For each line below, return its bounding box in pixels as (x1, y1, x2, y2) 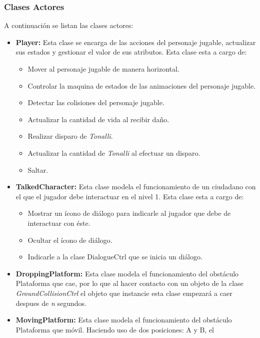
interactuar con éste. (27, 217, 90, 228)
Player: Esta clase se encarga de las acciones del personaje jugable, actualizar (15, 37, 256, 47)
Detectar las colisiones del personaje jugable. (27, 97, 164, 108)
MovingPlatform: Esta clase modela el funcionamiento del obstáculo (15, 314, 232, 325)
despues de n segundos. (15, 297, 86, 308)
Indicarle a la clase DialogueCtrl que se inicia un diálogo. (27, 251, 202, 262)
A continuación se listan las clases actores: (4, 20, 133, 31)
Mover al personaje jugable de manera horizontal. (27, 64, 179, 74)
